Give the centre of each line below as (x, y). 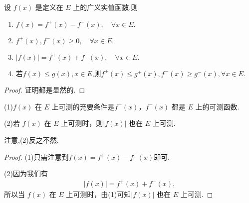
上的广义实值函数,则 (106, 7)
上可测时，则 (82, 123)
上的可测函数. (217, 106)
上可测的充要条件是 (83, 106)
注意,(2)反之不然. (31, 140)
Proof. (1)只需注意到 (36, 156)
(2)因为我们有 (26, 173)
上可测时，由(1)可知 (99, 194)
